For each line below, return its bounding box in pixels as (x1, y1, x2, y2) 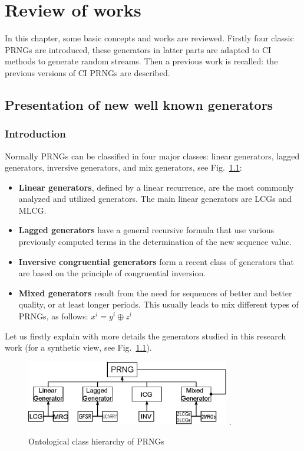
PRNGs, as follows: (18, 310, 88, 322)
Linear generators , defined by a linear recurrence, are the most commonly (18, 181, 294, 193)
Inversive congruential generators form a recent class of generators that (18, 255, 294, 267)
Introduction (5, 126, 66, 141)
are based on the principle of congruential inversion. (18, 267, 206, 279)
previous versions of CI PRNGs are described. (5, 66, 170, 79)
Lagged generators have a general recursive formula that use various (18, 224, 275, 236)
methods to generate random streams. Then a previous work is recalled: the (5, 55, 278, 67)
